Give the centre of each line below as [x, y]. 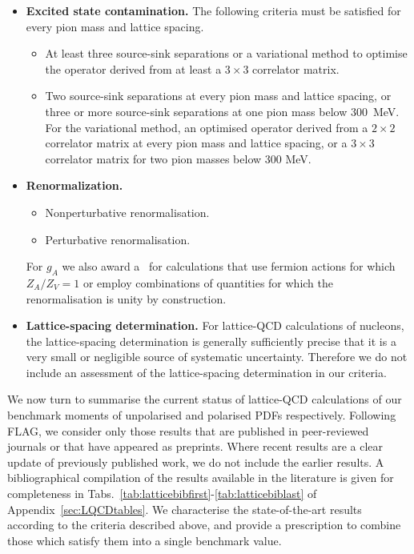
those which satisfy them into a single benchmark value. [145, 540]
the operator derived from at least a [133, 68]
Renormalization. [74, 185]
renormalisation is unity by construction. [126, 298]
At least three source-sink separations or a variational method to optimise [226, 53]
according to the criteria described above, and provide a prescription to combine [204, 525]
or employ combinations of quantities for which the [208, 282]
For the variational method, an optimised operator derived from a [207, 127]
